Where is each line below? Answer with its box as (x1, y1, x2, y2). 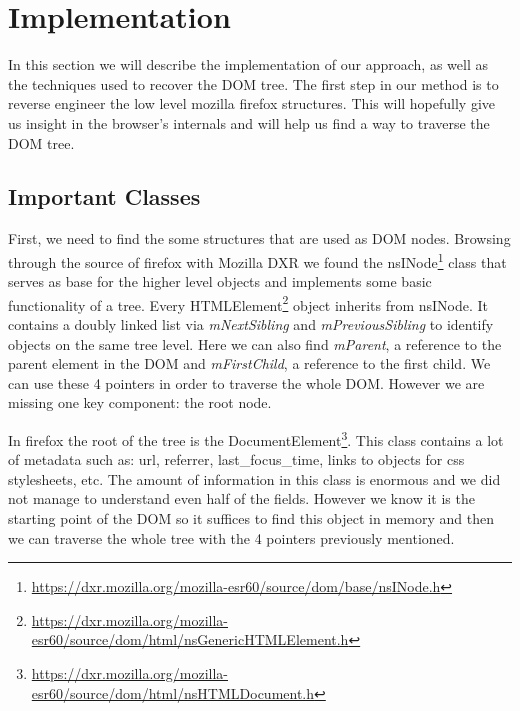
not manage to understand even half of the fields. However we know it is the (8, 488, 475, 509)
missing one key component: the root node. (8, 392, 272, 413)
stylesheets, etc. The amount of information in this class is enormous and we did (8, 468, 501, 489)
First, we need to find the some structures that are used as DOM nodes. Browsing (8, 228, 511, 249)
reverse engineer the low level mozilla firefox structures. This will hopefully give (8, 93, 496, 114)
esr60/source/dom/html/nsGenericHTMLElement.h (31, 629, 349, 650)
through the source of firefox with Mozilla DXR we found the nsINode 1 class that (8, 248, 507, 272)
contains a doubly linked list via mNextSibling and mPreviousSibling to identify (8, 313, 494, 334)
